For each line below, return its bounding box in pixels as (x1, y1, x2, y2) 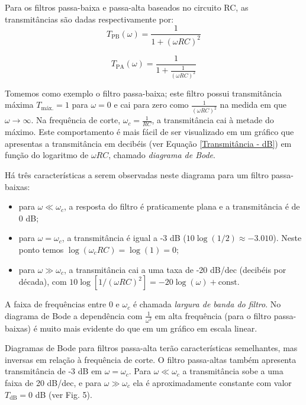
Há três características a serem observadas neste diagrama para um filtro (5, 168, 269, 181)
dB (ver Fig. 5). (35, 388, 92, 400)
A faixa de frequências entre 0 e (5, 298, 120, 310)
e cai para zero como (114, 98, 189, 111)
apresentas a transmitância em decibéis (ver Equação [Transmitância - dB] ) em (5, 137, 292, 149)
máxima (5, 98, 34, 111)
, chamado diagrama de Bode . (108, 149, 215, 161)
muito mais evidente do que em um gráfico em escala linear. (40, 322, 257, 334)
